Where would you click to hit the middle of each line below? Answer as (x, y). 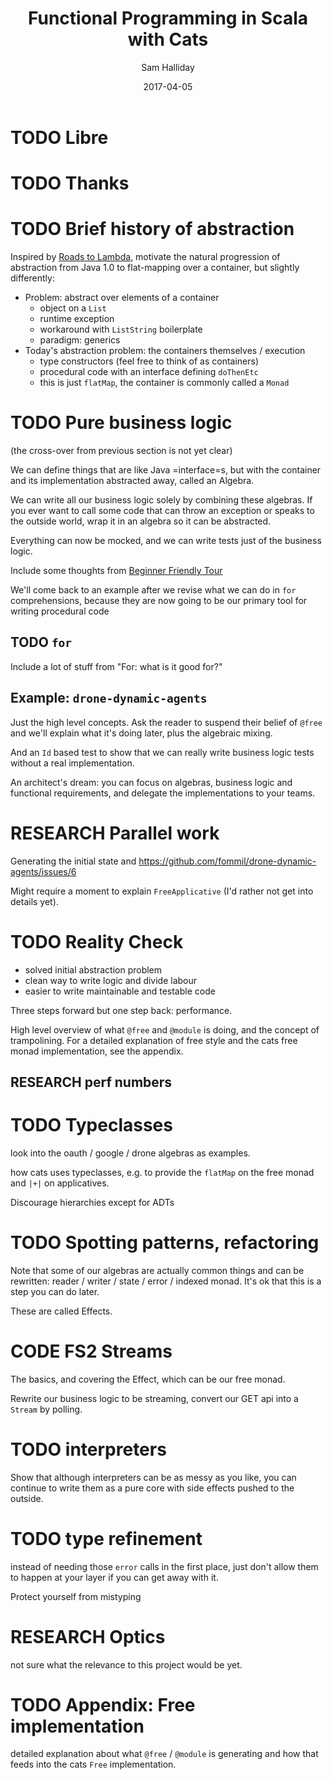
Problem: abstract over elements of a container (122, 298)
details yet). (34, 901)
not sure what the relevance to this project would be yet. (126, 1664)
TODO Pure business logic (121, 423)
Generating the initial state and (73, 861)
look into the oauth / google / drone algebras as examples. (130, 1153)
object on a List (73, 308)
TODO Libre (59, 137)
